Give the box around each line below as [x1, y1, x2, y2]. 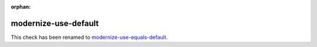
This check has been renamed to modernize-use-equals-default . [11, 34, 168, 41]
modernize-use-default [11, 18, 99, 28]
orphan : [11, 3, 31, 10]
